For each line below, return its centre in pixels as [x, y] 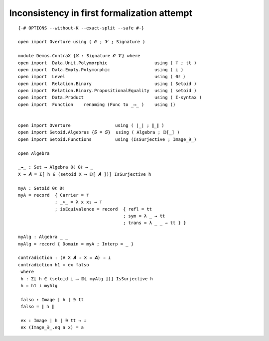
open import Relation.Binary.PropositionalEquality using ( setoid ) [107, 91]
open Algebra [34, 153]
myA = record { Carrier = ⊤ [54, 195]
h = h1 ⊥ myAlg [39, 285]
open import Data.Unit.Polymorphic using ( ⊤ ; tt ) [107, 63]
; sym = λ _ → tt [144, 216]
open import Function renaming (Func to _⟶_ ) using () [97, 104]
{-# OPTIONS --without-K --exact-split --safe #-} [81, 28]
